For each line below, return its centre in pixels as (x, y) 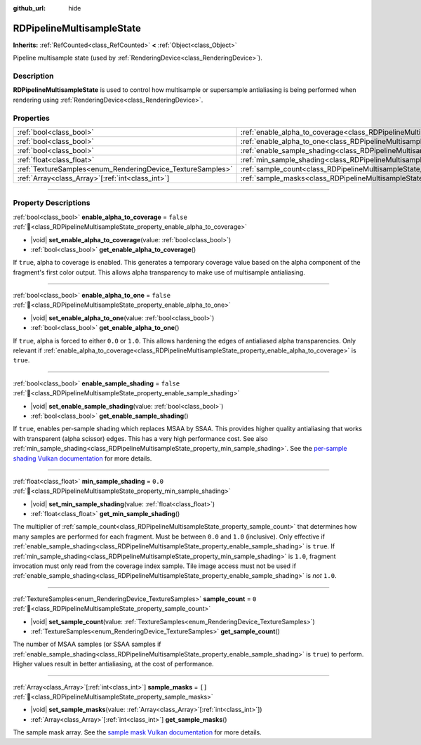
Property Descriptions (52, 203)
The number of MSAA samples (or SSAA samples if (87, 644)
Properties (32, 118)
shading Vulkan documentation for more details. (82, 458)
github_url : (29, 8)
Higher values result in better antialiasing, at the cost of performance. (113, 664)
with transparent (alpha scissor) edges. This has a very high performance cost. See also (140, 438)
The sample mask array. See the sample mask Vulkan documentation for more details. (138, 732)
